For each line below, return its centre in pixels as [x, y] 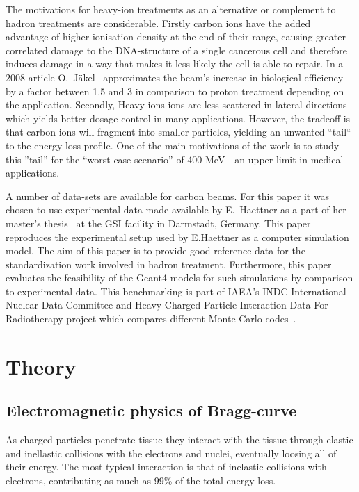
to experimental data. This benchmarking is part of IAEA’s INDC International [176, 291]
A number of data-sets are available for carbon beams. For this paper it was [168, 196]
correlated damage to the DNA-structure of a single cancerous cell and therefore [177, 50]
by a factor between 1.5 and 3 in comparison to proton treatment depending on [175, 91]
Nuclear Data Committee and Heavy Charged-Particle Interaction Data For [167, 305]
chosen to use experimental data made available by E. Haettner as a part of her [176, 210]
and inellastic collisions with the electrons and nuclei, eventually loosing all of [171, 453]
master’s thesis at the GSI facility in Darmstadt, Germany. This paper [158, 223]
